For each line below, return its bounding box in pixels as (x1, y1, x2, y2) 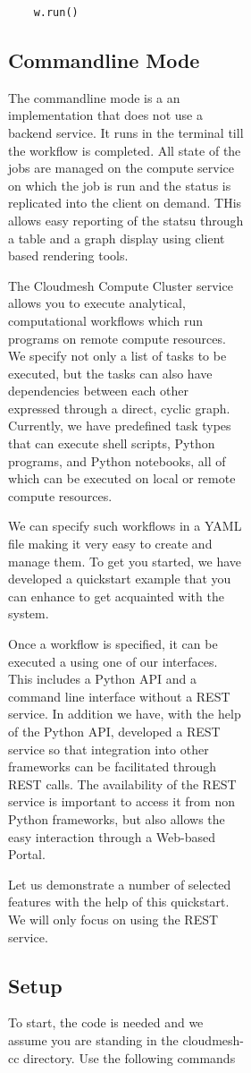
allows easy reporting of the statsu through (8, 210, 244, 229)
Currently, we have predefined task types (8, 416, 231, 435)
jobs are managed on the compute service (8, 158, 234, 177)
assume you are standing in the (8, 1030, 179, 1049)
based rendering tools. (8, 246, 129, 265)
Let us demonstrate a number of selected (8, 874, 231, 893)
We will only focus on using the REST (8, 909, 219, 928)
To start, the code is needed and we (8, 1013, 204, 1032)
